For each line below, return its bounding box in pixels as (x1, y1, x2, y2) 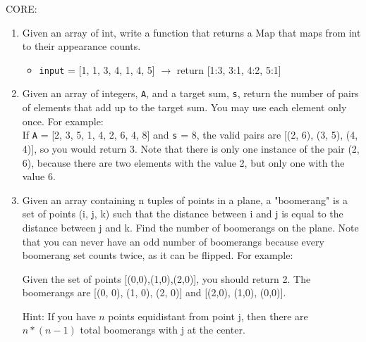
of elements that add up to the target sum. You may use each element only (22, 100, 347, 115)
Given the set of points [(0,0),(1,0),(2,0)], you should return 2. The (22, 271, 311, 286)
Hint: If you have (22, 308, 96, 323)
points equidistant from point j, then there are (108, 308, 308, 323)
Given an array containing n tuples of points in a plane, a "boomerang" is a (22, 192, 348, 207)
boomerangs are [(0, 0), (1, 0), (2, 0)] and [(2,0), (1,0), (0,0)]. (22, 285, 286, 300)
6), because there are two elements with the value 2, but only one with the (22, 155, 345, 170)
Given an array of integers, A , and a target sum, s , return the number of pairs (22, 86, 359, 101)
